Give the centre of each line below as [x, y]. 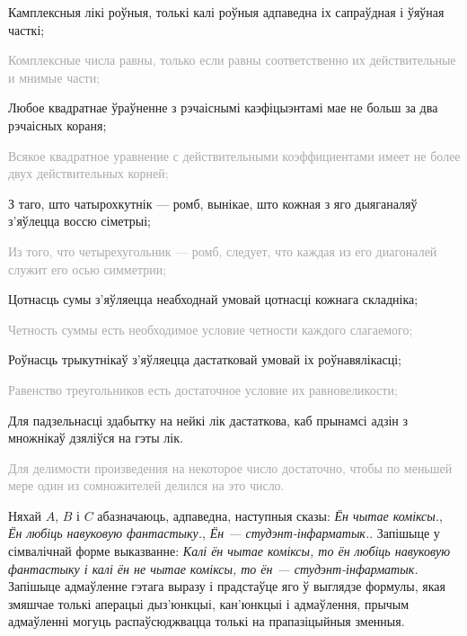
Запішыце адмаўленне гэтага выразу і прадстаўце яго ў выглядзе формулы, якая [227, 586]
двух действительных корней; [88, 173]
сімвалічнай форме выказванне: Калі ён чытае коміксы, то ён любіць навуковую [229, 551]
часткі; [26, 29]
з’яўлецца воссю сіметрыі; [79, 221]
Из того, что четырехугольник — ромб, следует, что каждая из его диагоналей [223, 251]
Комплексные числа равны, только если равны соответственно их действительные [232, 60]
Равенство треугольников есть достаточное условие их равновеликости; [203, 389]
